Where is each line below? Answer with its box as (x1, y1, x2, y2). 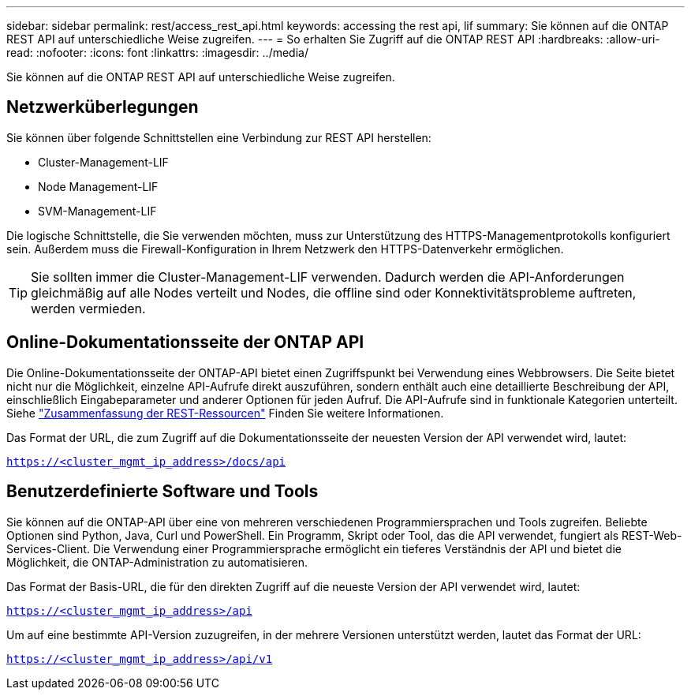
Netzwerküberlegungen (6, 97, 199, 118)
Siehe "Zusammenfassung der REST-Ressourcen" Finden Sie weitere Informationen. (6, 406, 444, 420)
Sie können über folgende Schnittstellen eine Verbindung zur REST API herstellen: (6, 130, 431, 144)
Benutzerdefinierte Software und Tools (6, 481, 319, 502)
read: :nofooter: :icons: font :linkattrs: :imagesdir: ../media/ (6, 46, 308, 59)
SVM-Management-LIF (38, 204, 157, 218)
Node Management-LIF (38, 179, 159, 193)
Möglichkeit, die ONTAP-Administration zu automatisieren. (6, 555, 308, 569)
